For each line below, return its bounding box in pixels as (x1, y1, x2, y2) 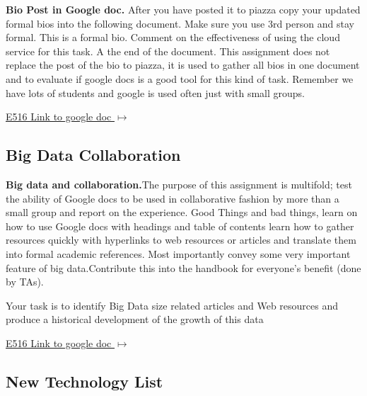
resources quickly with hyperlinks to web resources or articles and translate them (6, 232, 356, 247)
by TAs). (6, 274, 44, 289)
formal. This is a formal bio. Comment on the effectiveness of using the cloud (6, 30, 340, 45)
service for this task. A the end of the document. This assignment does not (6, 43, 330, 58)
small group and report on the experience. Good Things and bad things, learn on (6, 205, 358, 220)
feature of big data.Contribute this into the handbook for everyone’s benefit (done (6, 260, 361, 275)
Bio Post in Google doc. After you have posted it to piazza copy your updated (6, 2, 361, 16)
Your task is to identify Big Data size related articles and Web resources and (6, 298, 339, 312)
